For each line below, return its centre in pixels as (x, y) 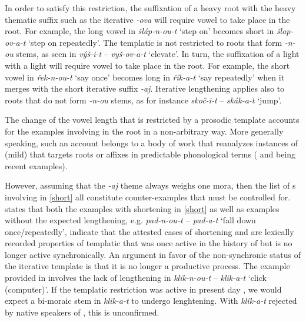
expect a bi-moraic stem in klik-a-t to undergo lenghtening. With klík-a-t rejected (151, 301)
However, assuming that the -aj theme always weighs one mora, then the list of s (150, 185)
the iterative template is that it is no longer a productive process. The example (147, 266)
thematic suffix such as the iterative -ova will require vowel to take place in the (147, 19)
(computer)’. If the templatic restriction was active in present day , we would (143, 289)
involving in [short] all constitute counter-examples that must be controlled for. (148, 197)
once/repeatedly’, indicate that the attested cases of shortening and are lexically (149, 231)
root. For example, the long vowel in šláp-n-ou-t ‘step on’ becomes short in (139, 31)
